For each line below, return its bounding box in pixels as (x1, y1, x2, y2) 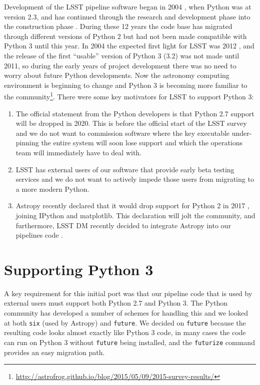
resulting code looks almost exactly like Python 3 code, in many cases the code (4, 327, 246, 338)
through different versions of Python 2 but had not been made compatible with (4, 30, 247, 41)
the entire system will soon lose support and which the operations (41, 137, 243, 148)
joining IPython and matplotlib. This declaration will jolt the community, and (15, 210, 255, 220)
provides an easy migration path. (4, 347, 105, 357)
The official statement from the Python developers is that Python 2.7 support (15, 108, 254, 118)
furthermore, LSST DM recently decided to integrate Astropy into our (15, 220, 231, 230)
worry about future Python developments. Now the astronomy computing (4, 70, 229, 80)
